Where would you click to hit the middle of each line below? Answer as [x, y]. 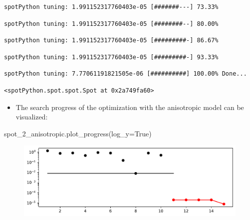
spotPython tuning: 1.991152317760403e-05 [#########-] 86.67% [111, 41]
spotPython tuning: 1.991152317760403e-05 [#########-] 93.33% [111, 57]
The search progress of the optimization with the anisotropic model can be [130, 107]
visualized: [32, 117]
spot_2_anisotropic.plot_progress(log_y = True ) [78, 133]
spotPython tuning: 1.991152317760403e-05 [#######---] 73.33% [111, 7]
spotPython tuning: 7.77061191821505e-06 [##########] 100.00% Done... [125, 74]
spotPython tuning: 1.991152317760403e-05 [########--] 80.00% [111, 24]
